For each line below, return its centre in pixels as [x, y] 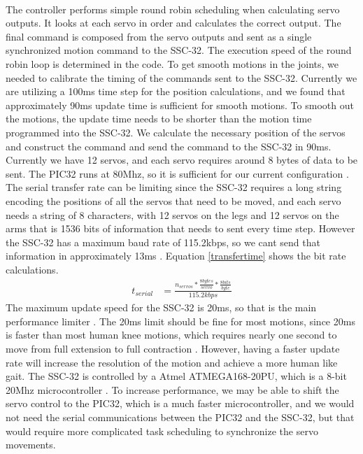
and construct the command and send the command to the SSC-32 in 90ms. [169, 146]
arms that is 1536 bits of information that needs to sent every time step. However [180, 228]
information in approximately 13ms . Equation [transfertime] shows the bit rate [176, 256]
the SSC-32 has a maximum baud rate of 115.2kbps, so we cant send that [163, 242]
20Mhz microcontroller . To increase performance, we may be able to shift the [172, 389]
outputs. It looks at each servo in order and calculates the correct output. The [173, 23]
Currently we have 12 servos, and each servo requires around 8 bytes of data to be [182, 160]
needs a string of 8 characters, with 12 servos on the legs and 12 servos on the [172, 214]
